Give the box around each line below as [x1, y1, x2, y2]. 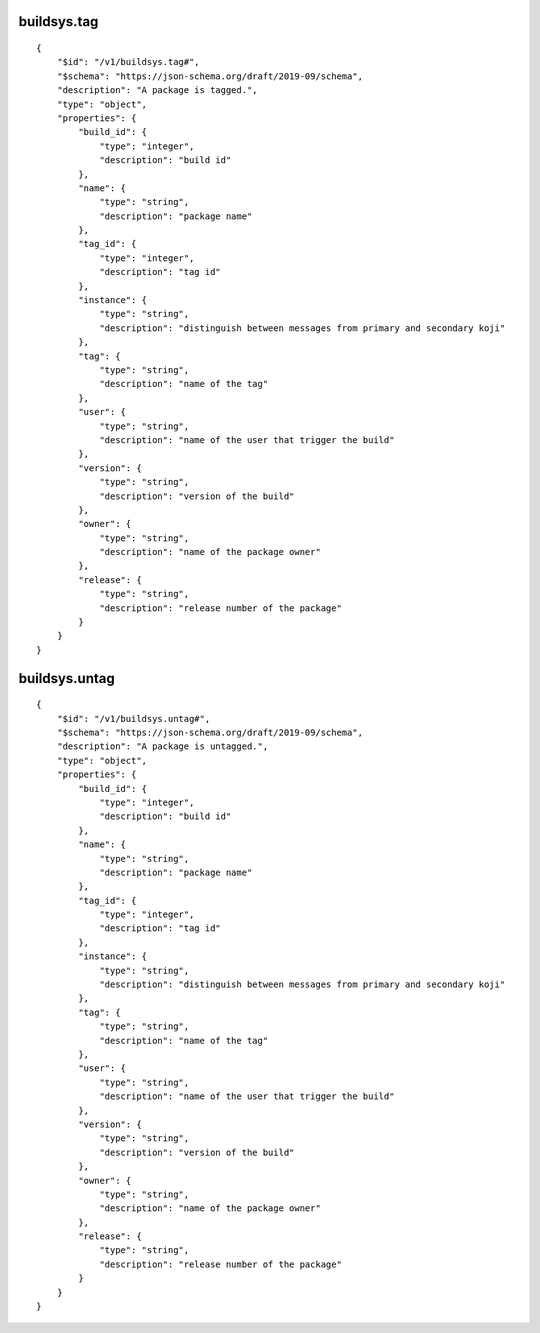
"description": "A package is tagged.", [56, 85, 259, 96]
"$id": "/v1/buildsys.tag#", [56, 56, 200, 68]
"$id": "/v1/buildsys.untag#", [56, 713, 211, 724]
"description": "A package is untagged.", [56, 741, 269, 752]
